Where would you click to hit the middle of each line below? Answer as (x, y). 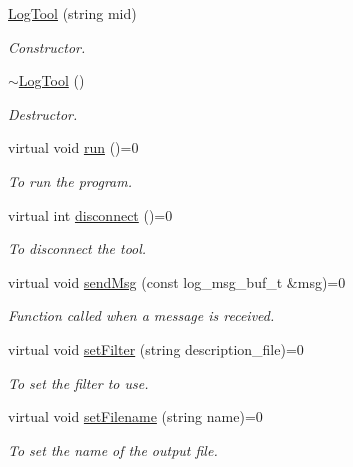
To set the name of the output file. (113, 449)
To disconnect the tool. (77, 248)
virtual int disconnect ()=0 (90, 214)
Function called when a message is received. (141, 315)
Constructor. (47, 46)
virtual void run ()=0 (73, 147)
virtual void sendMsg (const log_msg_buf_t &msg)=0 (177, 281)
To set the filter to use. (78, 382)
